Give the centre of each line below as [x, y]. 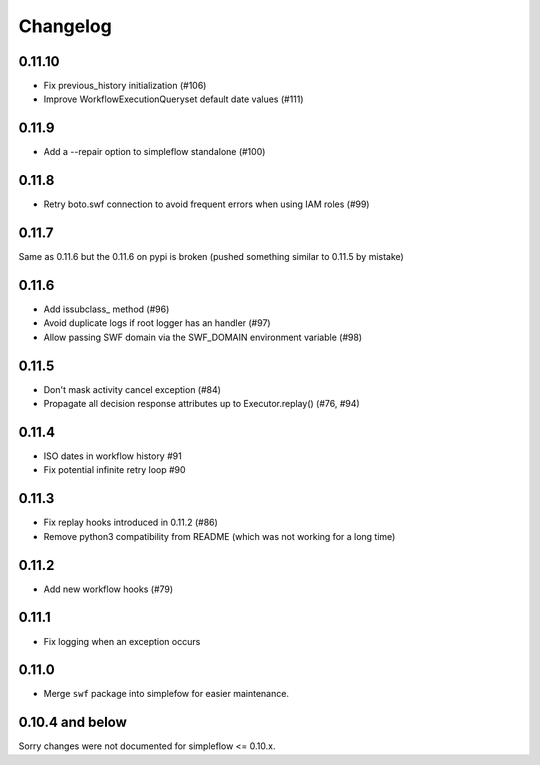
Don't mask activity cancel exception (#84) [132, 389]
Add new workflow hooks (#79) [108, 589]
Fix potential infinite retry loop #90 [114, 470]
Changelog [65, 26]
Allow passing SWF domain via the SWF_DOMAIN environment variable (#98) [203, 337]
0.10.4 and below [72, 722]
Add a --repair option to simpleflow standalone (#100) [154, 152]
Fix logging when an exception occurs [122, 641]
